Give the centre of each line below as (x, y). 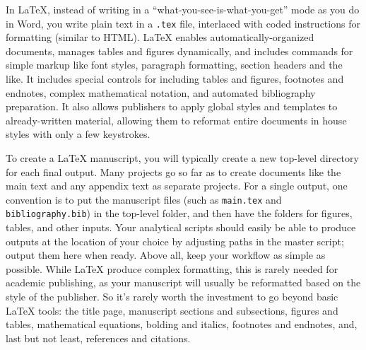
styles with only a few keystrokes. (78, 134)
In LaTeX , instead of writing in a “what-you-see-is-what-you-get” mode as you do (183, 9)
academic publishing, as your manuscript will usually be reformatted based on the (183, 282)
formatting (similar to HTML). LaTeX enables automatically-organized (160, 37)
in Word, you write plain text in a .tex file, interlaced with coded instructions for (183, 23)
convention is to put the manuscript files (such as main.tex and (144, 199)
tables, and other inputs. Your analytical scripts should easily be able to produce (181, 227)
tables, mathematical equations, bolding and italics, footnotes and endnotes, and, (182, 324)
